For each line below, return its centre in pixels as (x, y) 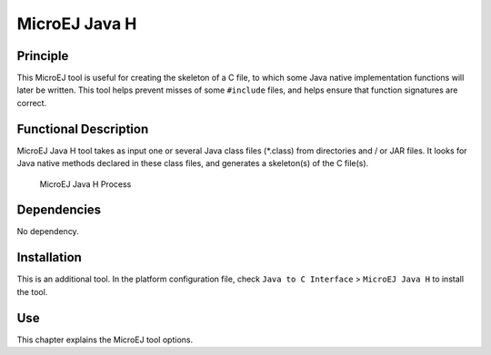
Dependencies (59, 210)
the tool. (32, 291)
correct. (32, 103)
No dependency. (48, 232)
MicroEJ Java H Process (85, 184)
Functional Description (83, 128)
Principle (43, 56)
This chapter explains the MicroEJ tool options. (105, 340)
